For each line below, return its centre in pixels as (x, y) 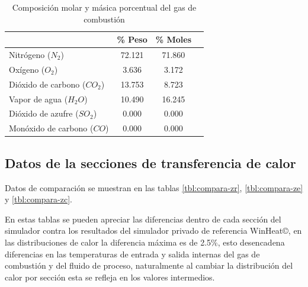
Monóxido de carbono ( (51, 128)
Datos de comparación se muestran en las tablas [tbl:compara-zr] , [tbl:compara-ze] (154, 187)
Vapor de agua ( (38, 99)
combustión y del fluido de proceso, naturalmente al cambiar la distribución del (149, 265)
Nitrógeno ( (30, 55)
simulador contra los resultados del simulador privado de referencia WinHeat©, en (153, 230)
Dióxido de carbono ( (47, 84)
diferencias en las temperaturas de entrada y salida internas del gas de (132, 254)
